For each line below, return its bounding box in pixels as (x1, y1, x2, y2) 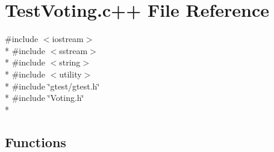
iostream (52, 32, 84, 45)
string (59, 56, 81, 68)
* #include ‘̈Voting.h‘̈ (5, 91, 84, 104)
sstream (59, 44, 88, 56)
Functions (5, 132, 66, 151)
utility (59, 67, 82, 80)
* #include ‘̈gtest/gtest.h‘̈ (5, 79, 100, 92)
